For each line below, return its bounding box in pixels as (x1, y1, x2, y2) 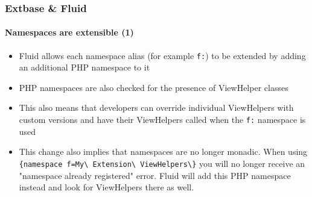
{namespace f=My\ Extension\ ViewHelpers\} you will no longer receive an (19, 157, 305, 169)
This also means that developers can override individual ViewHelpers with (19, 101, 294, 114)
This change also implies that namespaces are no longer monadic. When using (19, 145, 308, 158)
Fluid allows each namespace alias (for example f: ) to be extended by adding (19, 49, 306, 61)
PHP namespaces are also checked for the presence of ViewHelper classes (19, 81, 288, 93)
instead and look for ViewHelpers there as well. (19, 181, 194, 193)
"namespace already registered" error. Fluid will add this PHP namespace (19, 169, 291, 181)
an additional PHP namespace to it (19, 61, 150, 73)
